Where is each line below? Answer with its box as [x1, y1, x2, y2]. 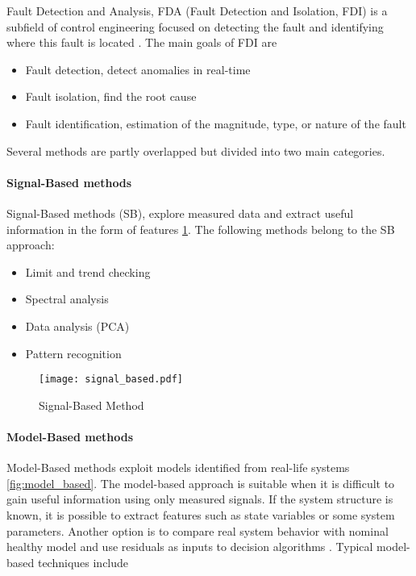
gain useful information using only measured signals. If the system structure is [6, 490, 393, 507]
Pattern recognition [25, 344, 122, 361]
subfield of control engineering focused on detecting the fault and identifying [6, 18, 384, 35]
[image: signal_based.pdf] [39, 374, 183, 386]
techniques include [37, 553, 129, 570]
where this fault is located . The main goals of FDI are [6, 34, 277, 51]
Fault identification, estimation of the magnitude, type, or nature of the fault [25, 115, 406, 131]
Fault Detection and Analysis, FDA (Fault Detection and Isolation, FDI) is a [6, 2, 388, 19]
